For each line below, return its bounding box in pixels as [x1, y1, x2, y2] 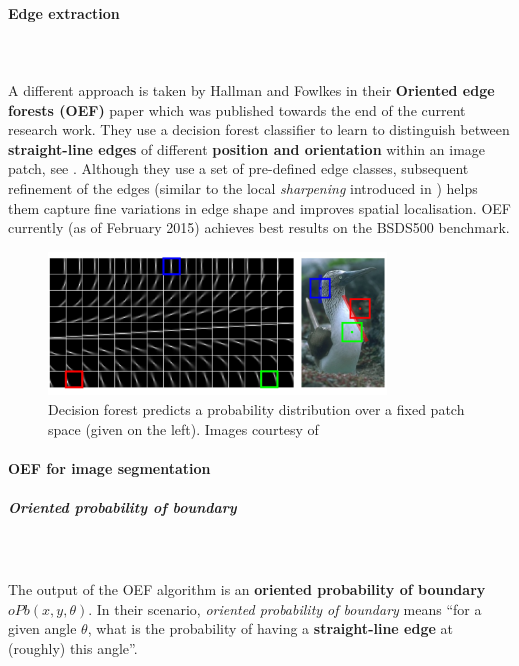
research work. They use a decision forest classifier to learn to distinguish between [8, 119, 510, 140]
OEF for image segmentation [8, 457, 211, 478]
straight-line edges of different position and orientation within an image [8, 138, 486, 159]
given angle [8, 618, 77, 639]
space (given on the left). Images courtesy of [48, 418, 319, 439]
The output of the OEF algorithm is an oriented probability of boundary [8, 579, 486, 600]
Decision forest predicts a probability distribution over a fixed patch [48, 399, 465, 420]
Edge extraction [8, 2, 120, 23]
